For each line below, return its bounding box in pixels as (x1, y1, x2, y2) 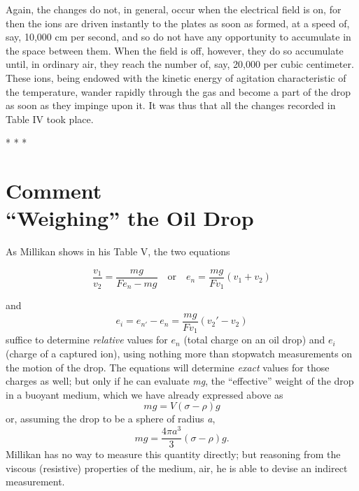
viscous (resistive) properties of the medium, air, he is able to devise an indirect (6, 460, 348, 475)
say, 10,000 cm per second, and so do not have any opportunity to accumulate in (6, 29, 351, 44)
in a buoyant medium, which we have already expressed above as (6, 387, 283, 401)
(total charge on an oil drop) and (183, 332, 325, 347)
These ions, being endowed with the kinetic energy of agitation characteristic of (6, 70, 346, 85)
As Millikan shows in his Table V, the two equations (6, 244, 230, 259)
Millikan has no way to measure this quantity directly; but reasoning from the (6, 447, 341, 462)
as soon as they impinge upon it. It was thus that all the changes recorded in (6, 98, 336, 113)
